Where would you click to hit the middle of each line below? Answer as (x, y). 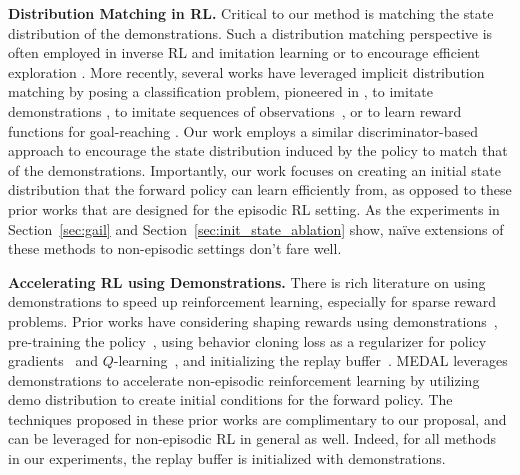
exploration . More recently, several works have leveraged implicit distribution (246, 71)
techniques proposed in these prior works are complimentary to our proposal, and (257, 418)
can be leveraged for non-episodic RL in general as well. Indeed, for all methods (252, 438)
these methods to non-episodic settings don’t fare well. (175, 248)
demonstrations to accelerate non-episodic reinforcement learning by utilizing (244, 379)
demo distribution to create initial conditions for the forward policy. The (230, 399)
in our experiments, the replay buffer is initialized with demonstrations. (227, 458)
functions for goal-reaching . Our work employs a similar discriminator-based (243, 130)
